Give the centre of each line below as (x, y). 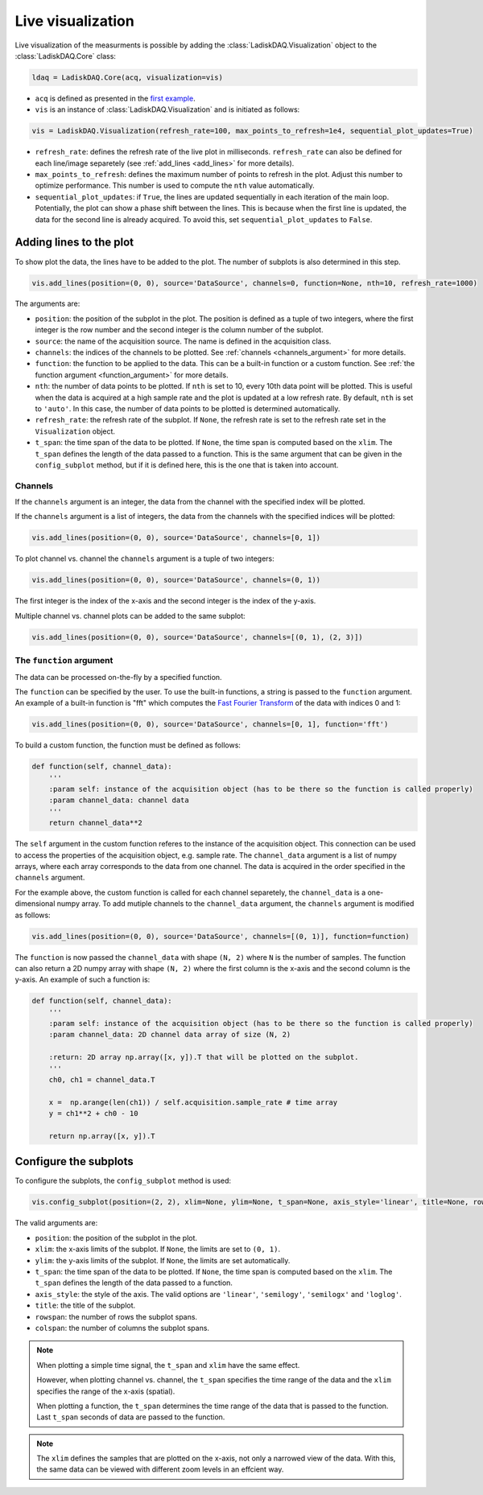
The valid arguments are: (56, 1223)
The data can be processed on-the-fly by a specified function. (118, 677)
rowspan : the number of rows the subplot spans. (116, 1316)
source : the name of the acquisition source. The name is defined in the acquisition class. (183, 341)
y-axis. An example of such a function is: (83, 980)
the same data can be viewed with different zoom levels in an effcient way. (160, 1469)
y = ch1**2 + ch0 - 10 (93, 1114)
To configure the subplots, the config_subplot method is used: (123, 1181)
